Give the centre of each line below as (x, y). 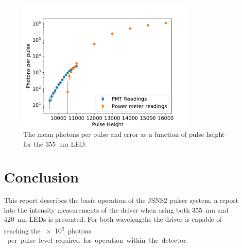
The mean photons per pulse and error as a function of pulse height (124, 134)
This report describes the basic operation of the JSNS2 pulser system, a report (121, 200)
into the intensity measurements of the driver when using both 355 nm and (116, 209)
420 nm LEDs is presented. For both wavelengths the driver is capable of (113, 219)
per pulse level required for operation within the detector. (97, 240)
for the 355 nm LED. (55, 143)
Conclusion (42, 177)
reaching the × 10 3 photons (48, 230)
